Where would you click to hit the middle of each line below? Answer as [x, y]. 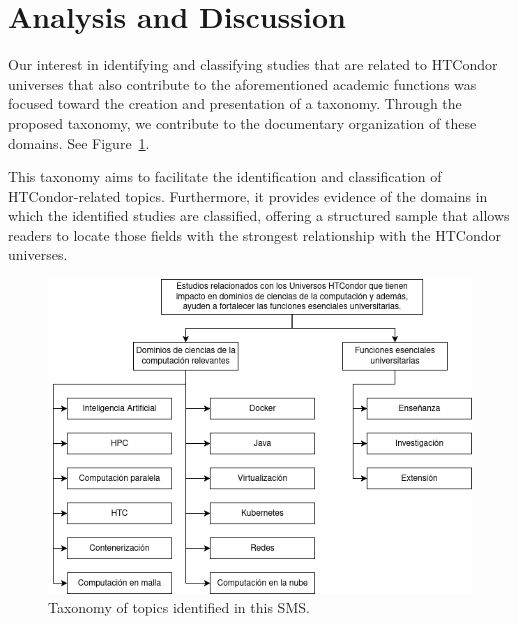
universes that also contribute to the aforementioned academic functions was [242, 83]
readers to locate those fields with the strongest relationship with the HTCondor [254, 234]
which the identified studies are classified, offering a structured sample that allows [259, 215]
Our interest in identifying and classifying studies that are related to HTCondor [253, 64]
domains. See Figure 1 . [79, 142]
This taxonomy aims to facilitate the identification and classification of [225, 176]
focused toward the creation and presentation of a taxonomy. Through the [235, 103]
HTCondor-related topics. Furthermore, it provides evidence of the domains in [248, 195]
